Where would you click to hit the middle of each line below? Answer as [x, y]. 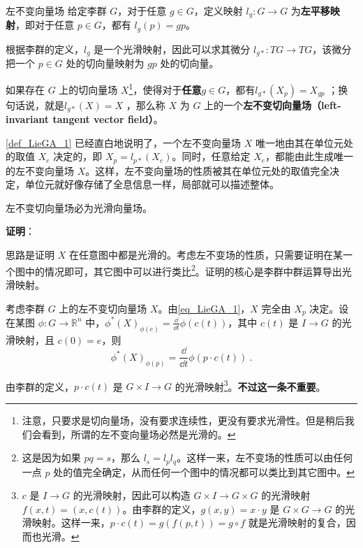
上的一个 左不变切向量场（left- [273, 104]
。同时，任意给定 [211, 156]
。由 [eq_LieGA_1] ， [204, 308]
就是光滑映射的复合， [297, 522]
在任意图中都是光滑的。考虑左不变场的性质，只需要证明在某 [206, 255]
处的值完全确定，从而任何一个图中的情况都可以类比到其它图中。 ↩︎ [204, 471]
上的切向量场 [88, 89]
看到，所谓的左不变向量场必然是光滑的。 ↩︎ [139, 434]
